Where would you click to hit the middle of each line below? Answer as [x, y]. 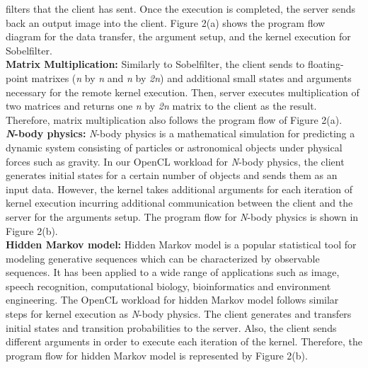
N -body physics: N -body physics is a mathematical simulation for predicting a [180, 133]
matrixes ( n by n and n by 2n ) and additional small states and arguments [191, 77]
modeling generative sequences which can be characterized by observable [163, 258]
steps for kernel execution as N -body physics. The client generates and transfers [179, 314]
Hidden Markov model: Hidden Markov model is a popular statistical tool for [181, 245]
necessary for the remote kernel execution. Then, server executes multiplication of [183, 92]
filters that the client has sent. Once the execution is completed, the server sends [181, 8]
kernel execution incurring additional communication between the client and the [179, 203]
